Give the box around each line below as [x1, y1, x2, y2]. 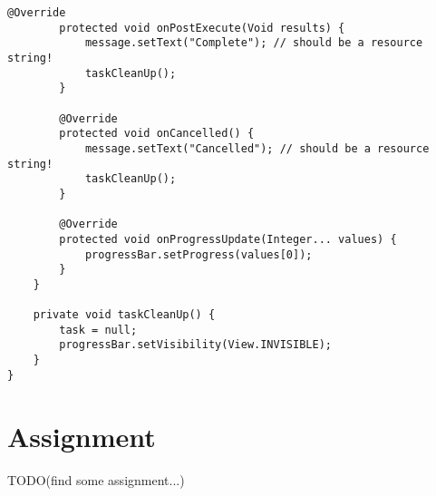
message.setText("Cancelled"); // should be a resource [84, 141, 430, 155]
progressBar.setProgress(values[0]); [84, 248, 313, 261]
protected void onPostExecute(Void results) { [59, 21, 345, 34]
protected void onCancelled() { [59, 127, 255, 141]
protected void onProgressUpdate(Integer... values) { [59, 232, 397, 246]
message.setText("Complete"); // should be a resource [84, 36, 423, 50]
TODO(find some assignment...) [7, 470, 185, 489]
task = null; [59, 323, 138, 336]
